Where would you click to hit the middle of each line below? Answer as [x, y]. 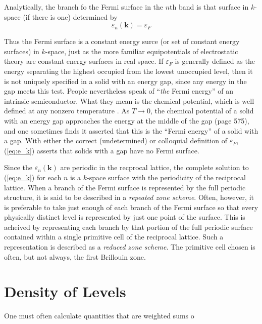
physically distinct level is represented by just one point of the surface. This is [125, 217]
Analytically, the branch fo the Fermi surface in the [84, 7]
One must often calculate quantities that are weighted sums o [99, 316]
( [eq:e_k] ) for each [33, 177]
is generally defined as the [215, 61]
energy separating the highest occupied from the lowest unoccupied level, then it [128, 71]
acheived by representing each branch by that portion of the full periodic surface [128, 227]
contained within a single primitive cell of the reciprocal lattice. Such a [114, 237]
